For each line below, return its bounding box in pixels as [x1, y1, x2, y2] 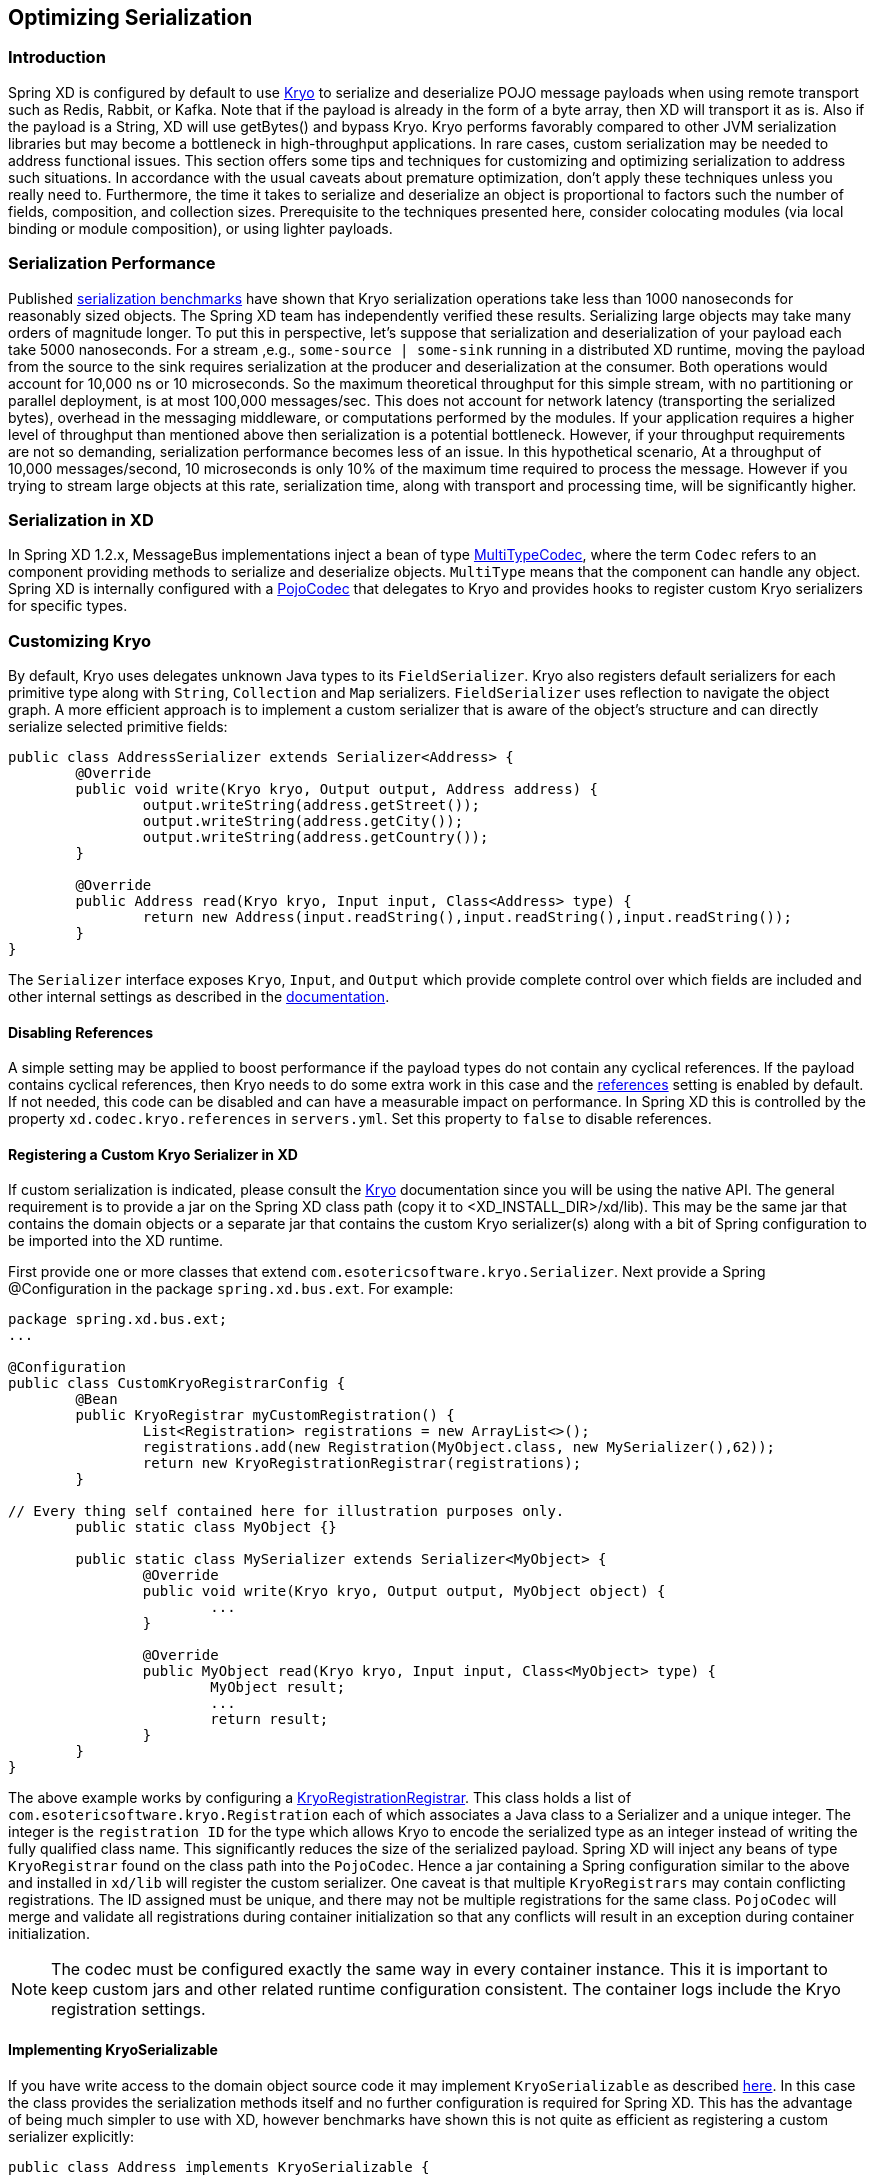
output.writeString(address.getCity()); [142, 813, 464, 830]
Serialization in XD [8, 509, 154, 530]
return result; [210, 1711, 329, 1728]
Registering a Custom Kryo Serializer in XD [8, 1145, 298, 1163]
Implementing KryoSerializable [8, 2041, 218, 2059]
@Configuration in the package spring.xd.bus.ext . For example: [8, 1280, 454, 1298]
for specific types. [8, 597, 128, 615]
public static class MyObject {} [75, 1519, 337, 1536]
